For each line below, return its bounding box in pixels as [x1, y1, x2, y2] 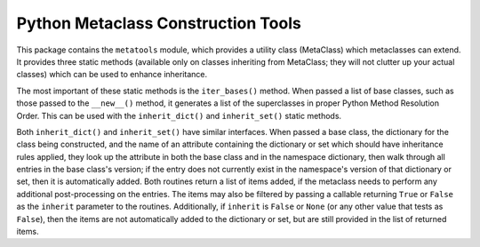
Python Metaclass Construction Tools [16, 13, 301, 33]
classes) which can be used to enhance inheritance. [16, 69, 208, 80]
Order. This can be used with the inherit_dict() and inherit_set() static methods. [16, 110, 342, 121]
